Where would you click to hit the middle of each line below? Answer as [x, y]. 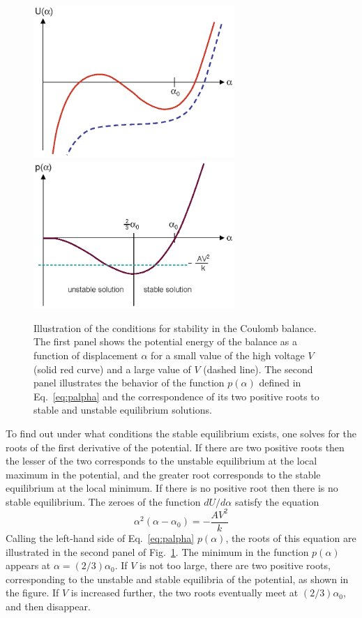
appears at [28, 565]
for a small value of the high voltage [228, 355]
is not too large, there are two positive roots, [235, 565]
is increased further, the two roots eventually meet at [184, 593]
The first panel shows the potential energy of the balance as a [165, 341]
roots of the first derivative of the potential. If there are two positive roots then [175, 447]
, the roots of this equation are [291, 538]
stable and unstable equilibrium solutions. [123, 410]
